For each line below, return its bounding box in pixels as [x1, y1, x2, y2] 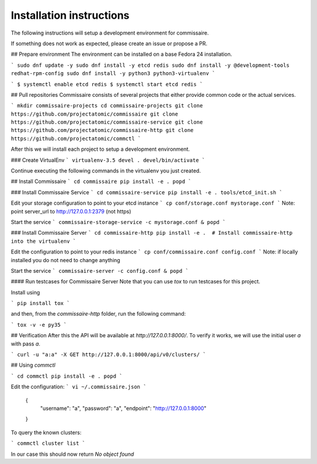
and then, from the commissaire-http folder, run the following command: [11, 310, 186, 317]
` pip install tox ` [11, 300, 70, 307]
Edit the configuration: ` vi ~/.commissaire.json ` [11, 383, 147, 390]
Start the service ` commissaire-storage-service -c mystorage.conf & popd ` [11, 218, 226, 225]
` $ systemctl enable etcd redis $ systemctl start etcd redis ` [11, 81, 203, 87]
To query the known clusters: [11, 429, 82, 436]
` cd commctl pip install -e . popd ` [11, 372, 123, 380]
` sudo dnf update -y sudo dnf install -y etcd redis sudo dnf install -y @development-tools [11, 62, 290, 69]
